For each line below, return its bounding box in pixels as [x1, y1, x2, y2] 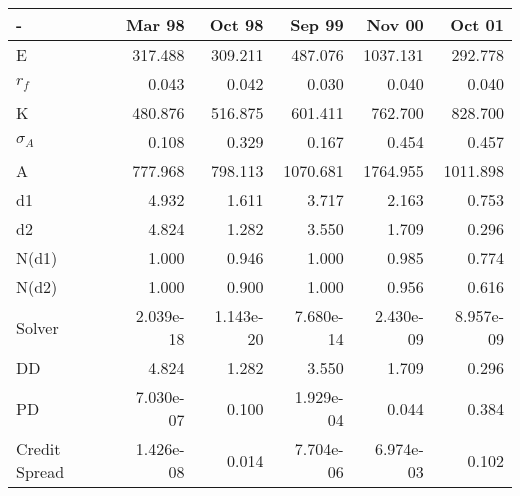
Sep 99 [290, 13, 344, 36]
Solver [16, 315, 59, 339]
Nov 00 [366, 13, 424, 36]
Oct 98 [209, 13, 264, 36]
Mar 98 [126, 13, 185, 36]
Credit [16, 437, 61, 460]
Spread [16, 460, 65, 483]
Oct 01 [450, 13, 504, 36]
